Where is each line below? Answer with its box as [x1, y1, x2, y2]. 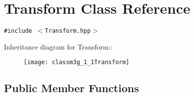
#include [4, 27, 32, 35]
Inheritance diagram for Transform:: [4, 41, 113, 51]
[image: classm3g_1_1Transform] [24, 59, 129, 66]
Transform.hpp [45, 27, 91, 35]
